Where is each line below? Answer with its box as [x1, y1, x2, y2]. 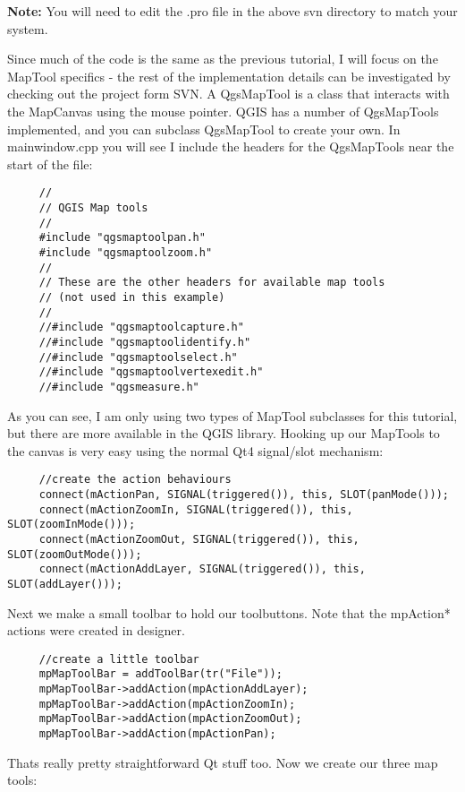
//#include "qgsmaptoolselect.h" [38, 350, 238, 364]
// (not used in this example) [38, 290, 225, 304]
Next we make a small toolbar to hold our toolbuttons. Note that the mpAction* [7, 603, 451, 622]
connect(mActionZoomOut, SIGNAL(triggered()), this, [38, 532, 359, 546]
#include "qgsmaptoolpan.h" [38, 231, 206, 245]
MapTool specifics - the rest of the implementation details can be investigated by [7, 66, 451, 85]
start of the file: [7, 154, 93, 173]
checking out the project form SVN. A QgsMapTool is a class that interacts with [7, 84, 450, 103]
